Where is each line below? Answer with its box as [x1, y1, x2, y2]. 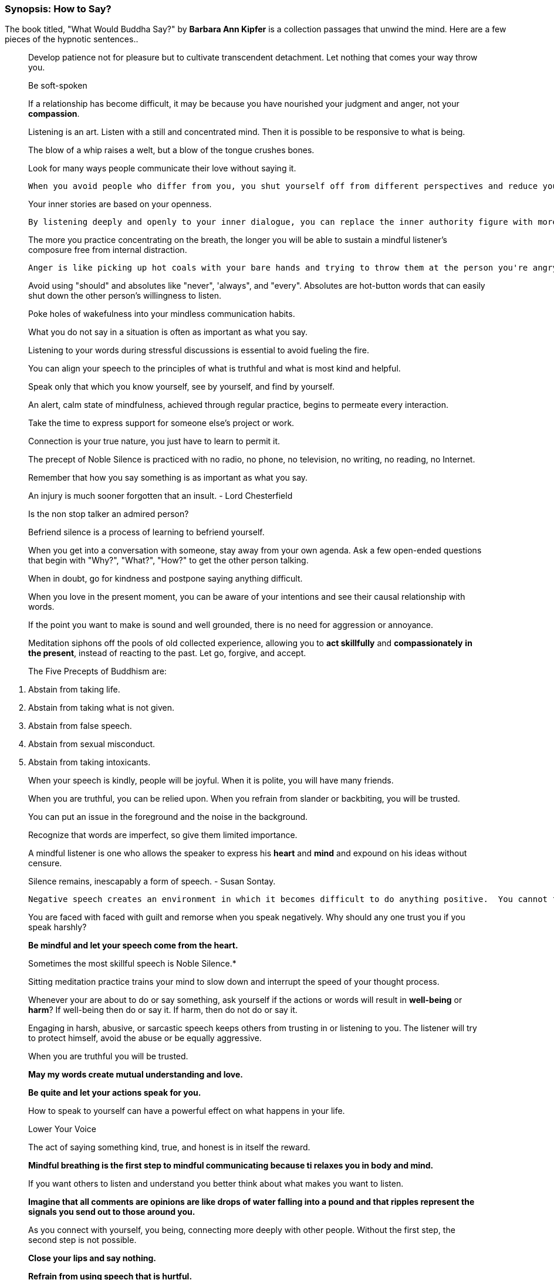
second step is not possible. [28, 1235, 137, 1245]
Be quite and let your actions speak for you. [28, 1088, 201, 1098]
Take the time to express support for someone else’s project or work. [28, 418, 295, 428]
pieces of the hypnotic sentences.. [5, 34, 138, 45]
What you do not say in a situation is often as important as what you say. [28, 327, 308, 337]
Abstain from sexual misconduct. [28, 739, 156, 749]
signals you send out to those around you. [28, 1207, 195, 1217]
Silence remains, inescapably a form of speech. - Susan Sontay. [28, 876, 276, 887]
